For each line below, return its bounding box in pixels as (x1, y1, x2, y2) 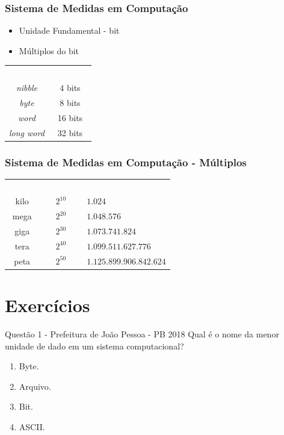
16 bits (57, 111, 83, 124)
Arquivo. (19, 380, 51, 392)
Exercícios (5, 293, 90, 318)
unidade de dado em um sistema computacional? (5, 339, 184, 352)
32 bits (57, 126, 83, 139)
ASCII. (19, 421, 45, 433)
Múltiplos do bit (19, 44, 79, 57)
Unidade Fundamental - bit (19, 24, 120, 37)
